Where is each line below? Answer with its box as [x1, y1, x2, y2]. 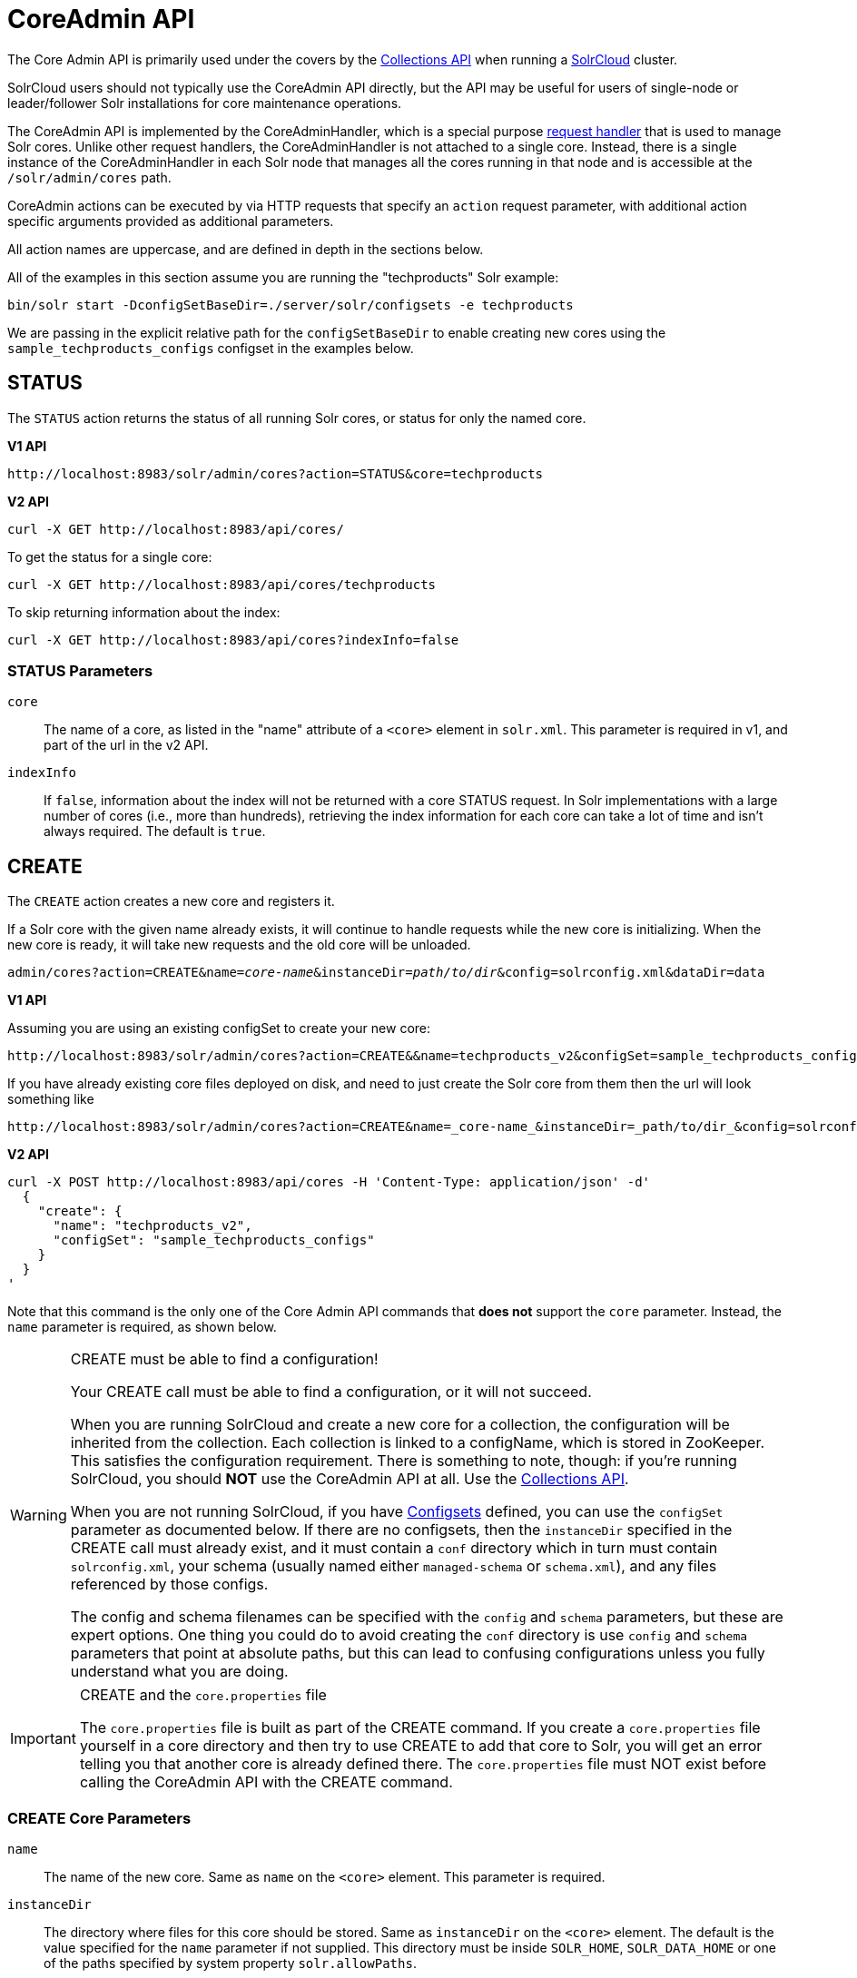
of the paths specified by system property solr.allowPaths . [44, 1954, 417, 1971]
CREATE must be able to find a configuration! [70, 1350, 379, 1369]
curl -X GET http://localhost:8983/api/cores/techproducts [7, 576, 437, 592]
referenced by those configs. [70, 1575, 269, 1594]
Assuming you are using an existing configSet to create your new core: [7, 1020, 431, 1037]
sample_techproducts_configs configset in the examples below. [7, 340, 414, 356]
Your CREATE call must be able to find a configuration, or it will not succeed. [70, 1383, 592, 1402]
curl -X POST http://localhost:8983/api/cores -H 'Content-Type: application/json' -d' [7, 1175, 651, 1190]
